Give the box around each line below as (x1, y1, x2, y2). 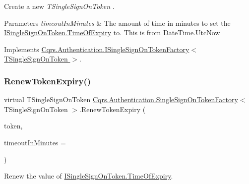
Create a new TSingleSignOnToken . (4, 1, 115, 11)
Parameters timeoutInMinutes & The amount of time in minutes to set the (4, 17, 231, 28)
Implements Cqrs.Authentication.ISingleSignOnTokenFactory (4, 44, 189, 54)
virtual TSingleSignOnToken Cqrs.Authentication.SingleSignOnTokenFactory (4, 94, 238, 105)
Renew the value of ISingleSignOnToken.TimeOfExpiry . (4, 171, 173, 181)
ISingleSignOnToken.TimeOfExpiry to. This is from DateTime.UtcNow (4, 27, 220, 38)
